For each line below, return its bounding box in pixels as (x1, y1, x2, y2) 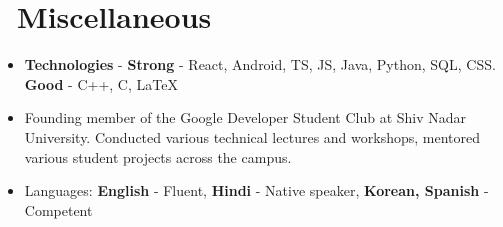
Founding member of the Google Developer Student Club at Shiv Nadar (24, 107, 467, 128)
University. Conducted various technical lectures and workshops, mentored (24, 126, 480, 147)
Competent (24, 199, 93, 220)
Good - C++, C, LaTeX (24, 73, 178, 94)
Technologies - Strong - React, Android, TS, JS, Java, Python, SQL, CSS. (24, 54, 496, 75)
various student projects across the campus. (24, 146, 292, 167)
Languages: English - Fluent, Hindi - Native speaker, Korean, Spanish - (24, 180, 489, 201)
